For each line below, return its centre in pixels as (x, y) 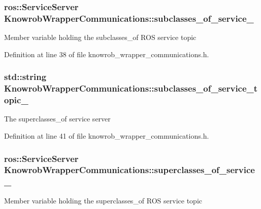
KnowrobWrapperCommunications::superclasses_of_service (129, 170)
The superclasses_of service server (57, 119)
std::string (25, 77)
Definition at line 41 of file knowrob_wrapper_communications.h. (107, 135)
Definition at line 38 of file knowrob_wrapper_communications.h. (107, 54)
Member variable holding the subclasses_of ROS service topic (100, 37)
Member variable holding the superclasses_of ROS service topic (103, 200)
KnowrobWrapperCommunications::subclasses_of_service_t (131, 88)
